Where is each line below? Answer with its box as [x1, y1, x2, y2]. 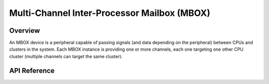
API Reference [9, 66, 55, 75]
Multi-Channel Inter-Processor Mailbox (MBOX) [9, 7, 210, 18]
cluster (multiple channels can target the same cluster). [9, 53, 123, 59]
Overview [9, 26, 40, 35]
